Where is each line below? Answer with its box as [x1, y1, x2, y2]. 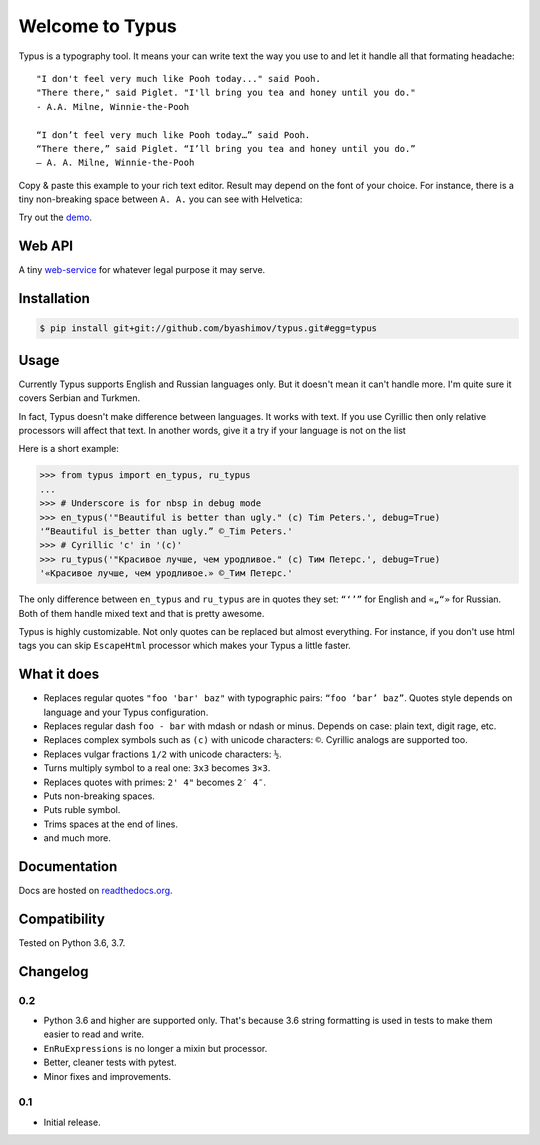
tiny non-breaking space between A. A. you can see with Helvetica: [18, 193, 303, 205]
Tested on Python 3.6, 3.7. [18, 936, 126, 949]
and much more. [43, 832, 112, 844]
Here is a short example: [18, 443, 120, 455]
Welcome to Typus [18, 15, 177, 37]
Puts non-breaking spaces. [43, 790, 155, 802]
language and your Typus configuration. [43, 706, 209, 718]
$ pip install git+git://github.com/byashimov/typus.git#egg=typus [39, 323, 378, 334]
